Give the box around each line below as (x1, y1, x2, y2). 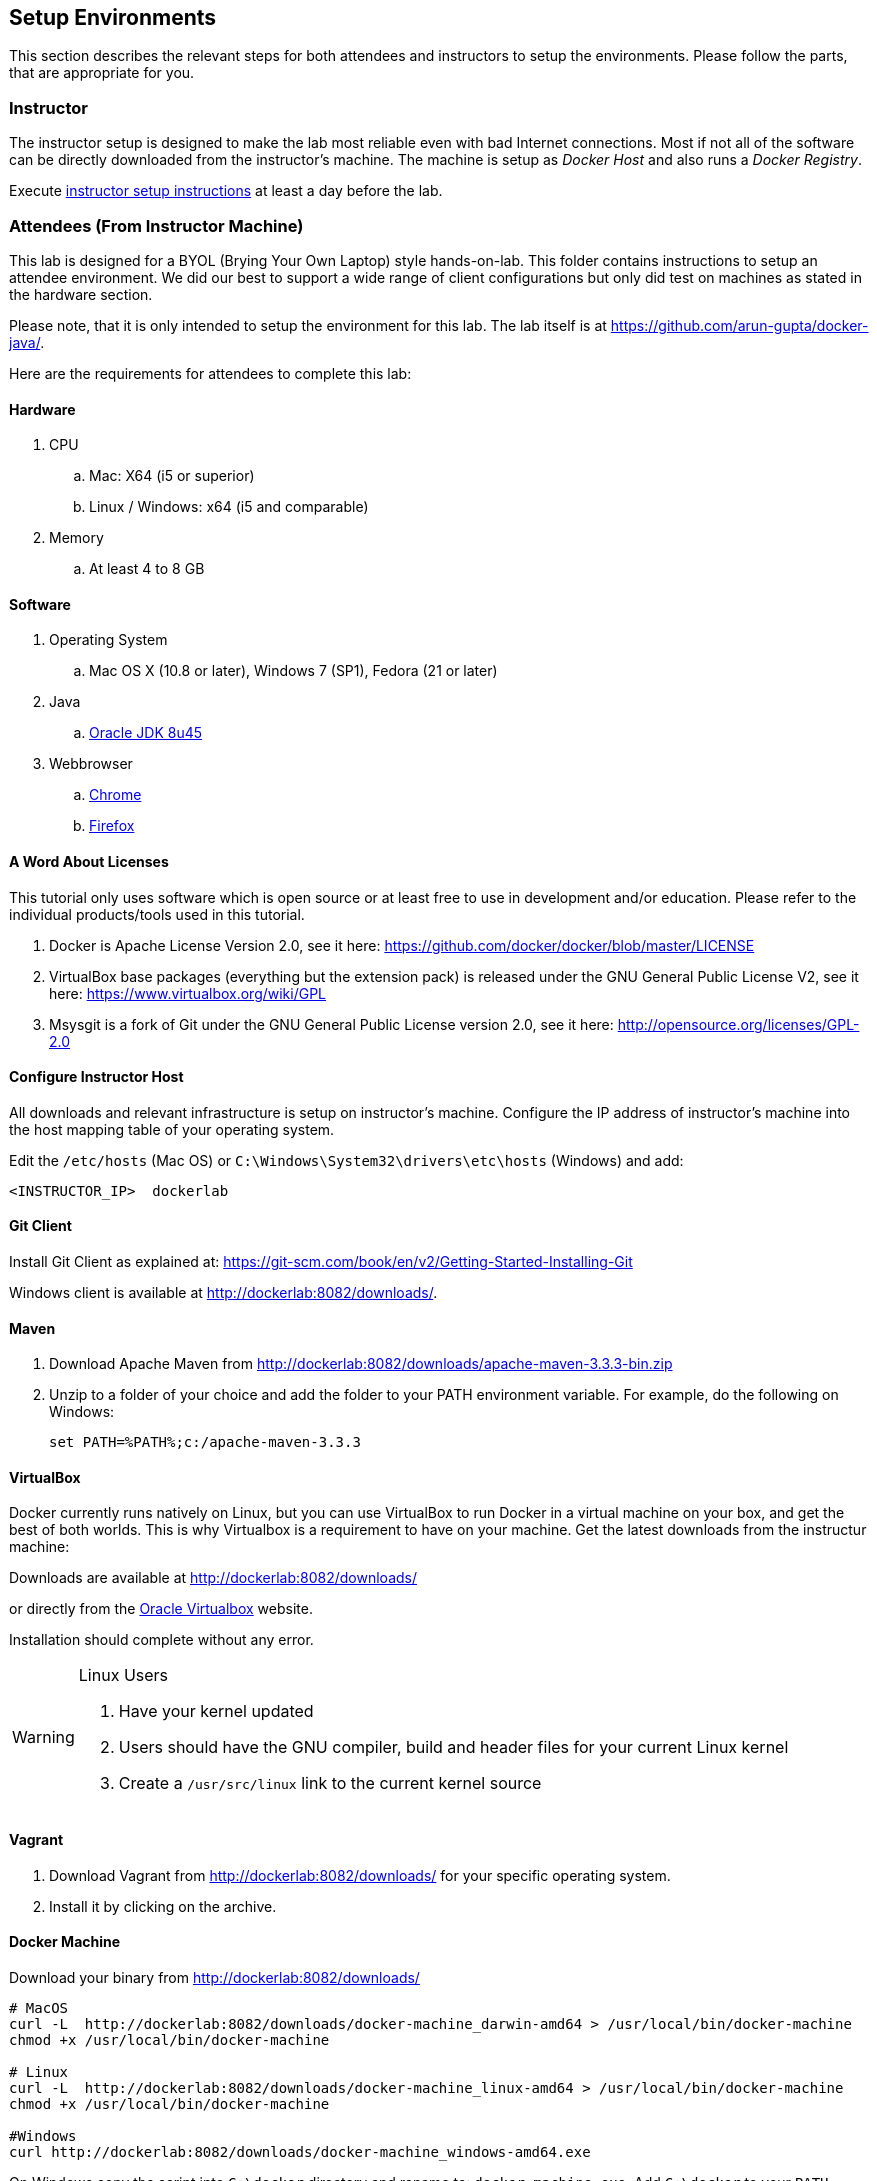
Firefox (89, 817, 135, 835)
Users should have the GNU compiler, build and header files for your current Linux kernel (118, 1737, 789, 1758)
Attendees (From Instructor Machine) (9, 215, 304, 236)
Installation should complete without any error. (9, 1631, 314, 1649)
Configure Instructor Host (9, 1068, 184, 1086)
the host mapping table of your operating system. (9, 1120, 335, 1138)
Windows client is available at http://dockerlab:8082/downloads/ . (9, 1284, 438, 1302)
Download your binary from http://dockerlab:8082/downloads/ (9, 1968, 420, 1986)
